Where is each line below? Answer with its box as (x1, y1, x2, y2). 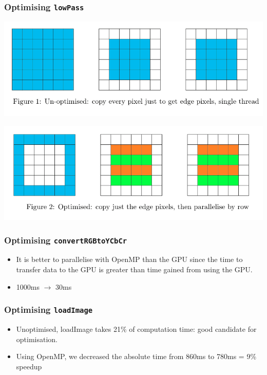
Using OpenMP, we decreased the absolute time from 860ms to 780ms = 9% (16, 351, 257, 362)
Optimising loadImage (4, 303, 93, 316)
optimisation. (16, 333, 58, 344)
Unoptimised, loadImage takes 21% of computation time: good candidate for (16, 323, 257, 334)
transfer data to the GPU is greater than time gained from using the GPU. (16, 264, 253, 274)
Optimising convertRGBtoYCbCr (4, 233, 127, 246)
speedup (16, 361, 42, 371)
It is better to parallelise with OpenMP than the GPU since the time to (16, 254, 243, 265)
